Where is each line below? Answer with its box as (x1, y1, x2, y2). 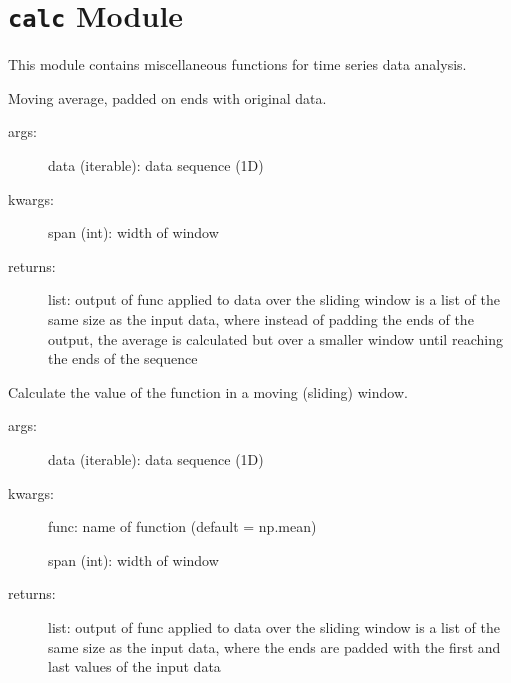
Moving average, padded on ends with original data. (8, 87, 327, 108)
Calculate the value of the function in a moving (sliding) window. (8, 381, 408, 402)
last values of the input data (48, 656, 221, 677)
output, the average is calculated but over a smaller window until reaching (48, 328, 503, 349)
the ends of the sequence (48, 348, 198, 369)
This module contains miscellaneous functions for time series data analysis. (8, 54, 467, 75)
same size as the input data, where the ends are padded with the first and (48, 636, 501, 657)
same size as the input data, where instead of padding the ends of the (48, 309, 474, 329)
